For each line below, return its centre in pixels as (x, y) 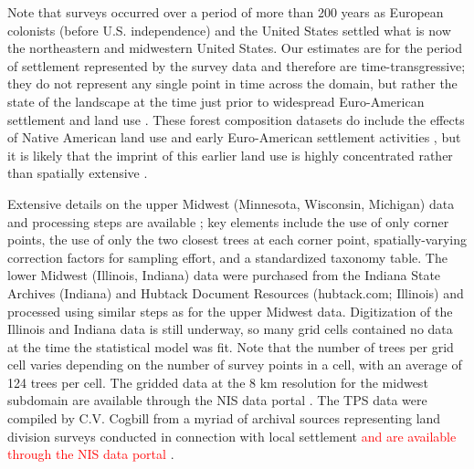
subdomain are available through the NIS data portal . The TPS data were (217, 400)
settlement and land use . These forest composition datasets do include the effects (236, 119)
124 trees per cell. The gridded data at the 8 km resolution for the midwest (218, 382)
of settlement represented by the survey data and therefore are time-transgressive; (237, 65)
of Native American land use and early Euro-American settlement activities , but (234, 137)
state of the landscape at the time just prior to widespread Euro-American (216, 101)
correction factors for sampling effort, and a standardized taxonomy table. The (227, 257)
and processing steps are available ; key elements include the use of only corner (228, 221)
